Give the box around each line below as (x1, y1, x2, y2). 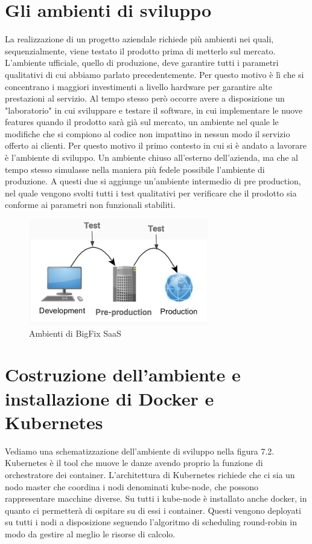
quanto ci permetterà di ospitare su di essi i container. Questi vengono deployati (5, 504, 301, 516)
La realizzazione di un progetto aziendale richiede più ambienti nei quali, (5, 33, 274, 45)
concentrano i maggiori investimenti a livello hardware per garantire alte (5, 80, 272, 92)
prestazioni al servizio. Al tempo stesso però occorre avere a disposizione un (5, 92, 285, 105)
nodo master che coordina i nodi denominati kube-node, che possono (5, 480, 258, 493)
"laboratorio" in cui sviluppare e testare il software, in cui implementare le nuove (5, 103, 303, 116)
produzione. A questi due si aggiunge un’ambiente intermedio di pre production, (5, 175, 301, 187)
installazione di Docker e (5, 386, 214, 410)
